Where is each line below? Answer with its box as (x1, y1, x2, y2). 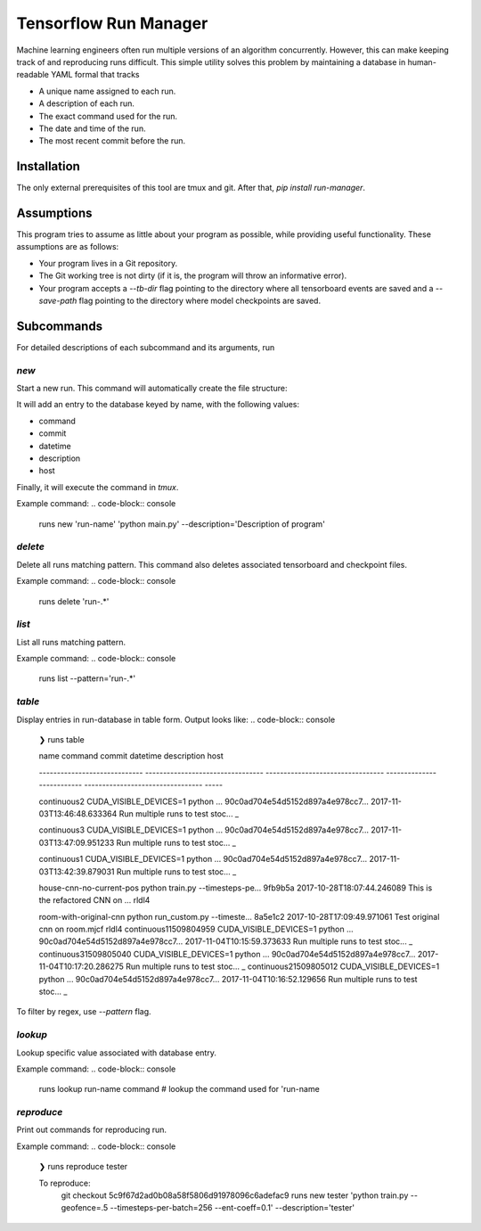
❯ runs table (38, 734, 85, 744)
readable (16, 70, 49, 80)
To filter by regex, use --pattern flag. (16, 1006, 151, 1017)
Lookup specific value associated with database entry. (16, 1047, 217, 1058)
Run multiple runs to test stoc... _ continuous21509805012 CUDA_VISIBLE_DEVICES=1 (125, 961, 440, 972)
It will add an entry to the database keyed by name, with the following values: (16, 399, 300, 410)
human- (407, 56, 436, 67)
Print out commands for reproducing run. (16, 1124, 167, 1136)
